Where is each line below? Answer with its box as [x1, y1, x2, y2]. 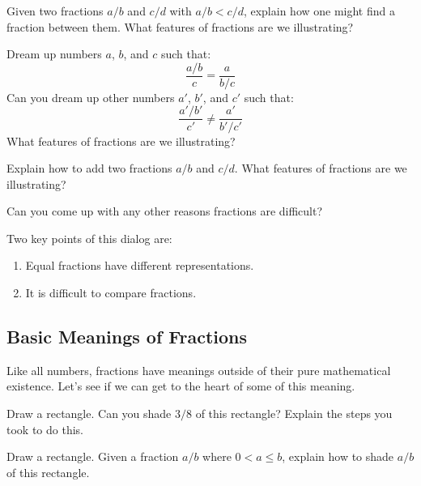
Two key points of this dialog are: [6, 229, 172, 246]
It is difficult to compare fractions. [25, 284, 197, 301]
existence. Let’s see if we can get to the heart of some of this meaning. [6, 377, 355, 394]
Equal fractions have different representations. [25, 257, 254, 274]
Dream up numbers [6, 45, 102, 62]
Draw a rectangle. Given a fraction [6, 448, 179, 465]
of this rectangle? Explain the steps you [195, 405, 393, 422]
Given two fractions [6, 2, 104, 19]
